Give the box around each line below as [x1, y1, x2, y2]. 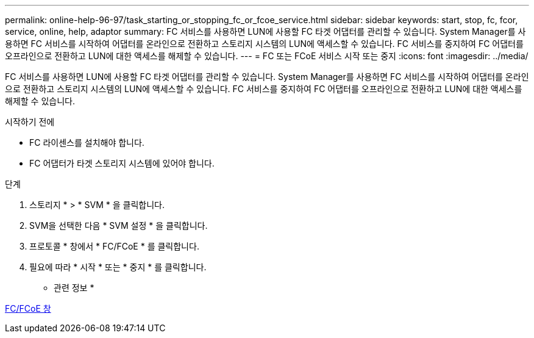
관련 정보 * [54, 282, 94, 293]
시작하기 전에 [5, 117, 55, 127]
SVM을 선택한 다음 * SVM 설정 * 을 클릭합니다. [29, 220, 208, 231]
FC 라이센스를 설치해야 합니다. [29, 137, 144, 148]
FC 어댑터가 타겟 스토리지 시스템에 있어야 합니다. [29, 158, 215, 168]
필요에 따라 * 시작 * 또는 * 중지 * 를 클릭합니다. [29, 262, 207, 272]
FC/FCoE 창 [5, 303, 51, 314]
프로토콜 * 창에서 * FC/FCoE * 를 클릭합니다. [29, 241, 199, 251]
